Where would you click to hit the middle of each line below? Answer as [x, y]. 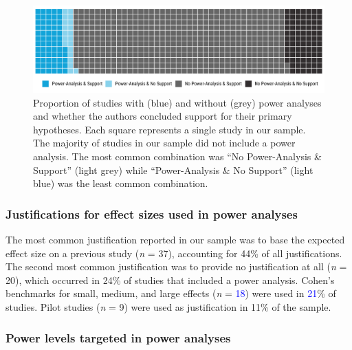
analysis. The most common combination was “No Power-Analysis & [177, 156]
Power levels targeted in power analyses [118, 337]
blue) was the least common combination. [121, 183]
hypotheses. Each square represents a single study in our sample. [169, 129]
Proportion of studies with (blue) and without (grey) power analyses [177, 102]
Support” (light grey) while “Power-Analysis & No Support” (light [173, 169]
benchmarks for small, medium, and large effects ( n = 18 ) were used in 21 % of [171, 293]
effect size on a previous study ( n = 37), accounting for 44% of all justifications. [174, 253]
